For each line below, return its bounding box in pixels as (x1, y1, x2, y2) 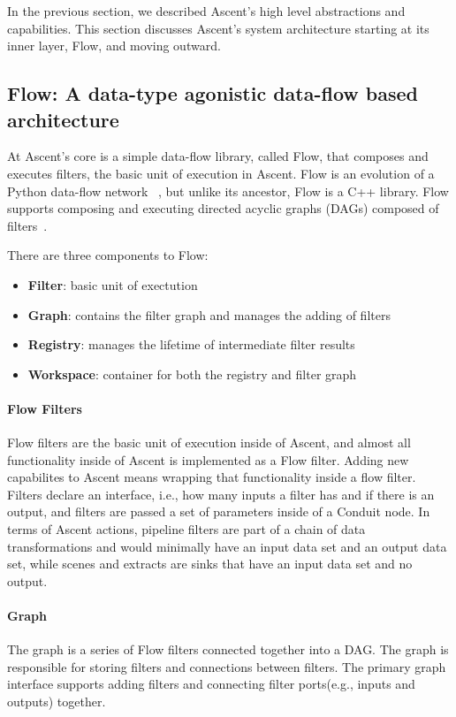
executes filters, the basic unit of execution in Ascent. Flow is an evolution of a (7, 164, 435, 182)
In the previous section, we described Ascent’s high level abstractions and (7, 2, 406, 19)
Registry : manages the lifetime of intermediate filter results (27, 335, 355, 354)
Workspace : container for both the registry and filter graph (27, 364, 357, 383)
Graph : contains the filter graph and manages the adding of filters (27, 305, 391, 324)
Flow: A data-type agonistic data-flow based (7, 80, 419, 107)
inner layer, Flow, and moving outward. (7, 36, 221, 55)
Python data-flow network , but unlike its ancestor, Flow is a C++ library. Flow (7, 181, 449, 200)
